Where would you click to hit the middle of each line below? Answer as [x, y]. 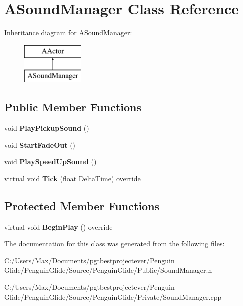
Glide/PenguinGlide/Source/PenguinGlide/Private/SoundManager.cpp [113, 297]
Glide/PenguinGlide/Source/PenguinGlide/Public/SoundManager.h [108, 270]
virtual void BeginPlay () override [58, 226]
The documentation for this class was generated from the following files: [114, 243]
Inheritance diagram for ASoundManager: [68, 32]
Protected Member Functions [82, 205]
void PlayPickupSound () [47, 128]
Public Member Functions [73, 107]
